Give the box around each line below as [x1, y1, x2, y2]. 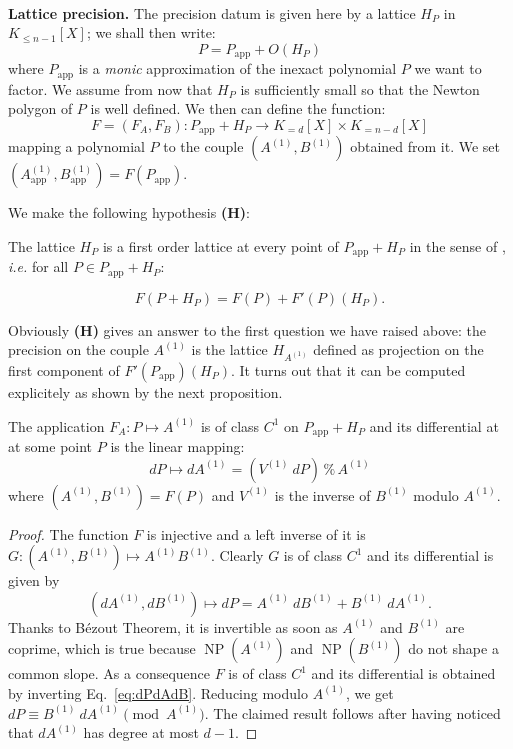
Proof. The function [8, 523, 129, 544]
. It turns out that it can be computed [231, 359, 466, 380]
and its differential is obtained [311, 663, 496, 684]
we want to [414, 58, 482, 79]
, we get [345, 682, 394, 703]
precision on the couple [8, 339, 149, 360]
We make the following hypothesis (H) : [8, 202, 250, 223]
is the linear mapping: [110, 435, 245, 456]
